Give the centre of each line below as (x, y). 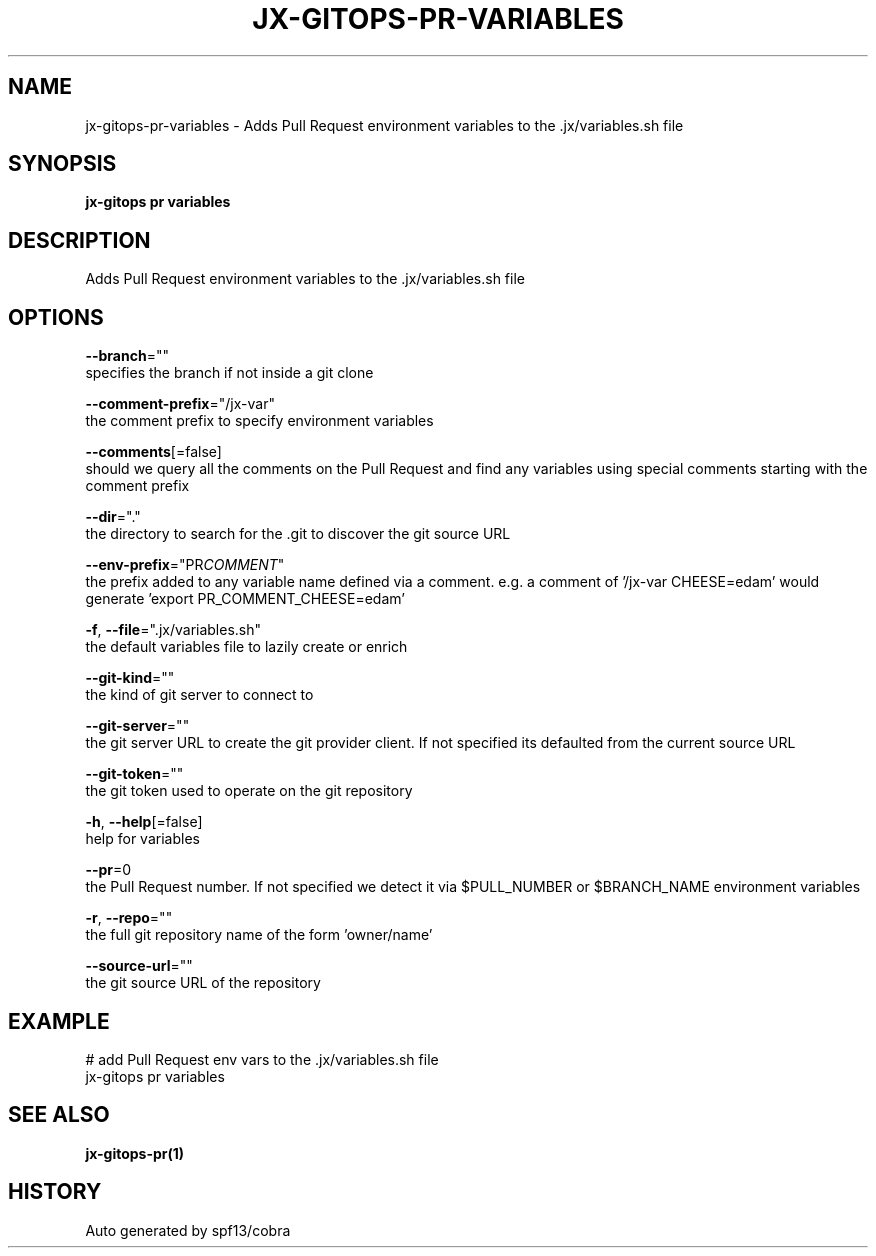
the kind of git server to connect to (199, 695)
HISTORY (55, 1192)
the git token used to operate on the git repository (249, 791)
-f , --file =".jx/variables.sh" (173, 630)
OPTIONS (56, 317)
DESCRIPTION (79, 240)
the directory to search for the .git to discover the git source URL (298, 534)
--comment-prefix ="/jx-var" (180, 404)
